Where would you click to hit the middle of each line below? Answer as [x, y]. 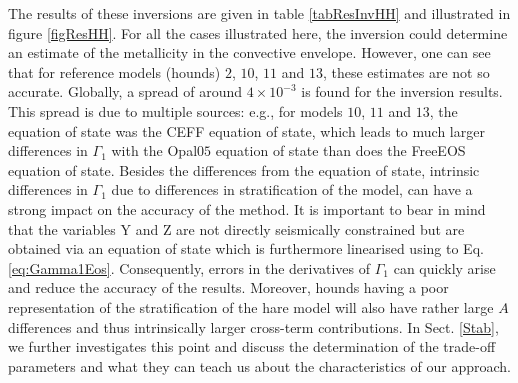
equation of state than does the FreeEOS [340, 150]
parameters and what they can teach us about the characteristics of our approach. [259, 365]
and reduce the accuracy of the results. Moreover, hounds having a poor [228, 287]
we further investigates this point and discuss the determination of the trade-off [252, 346]
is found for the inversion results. [402, 91]
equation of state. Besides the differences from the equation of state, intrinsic [244, 169]
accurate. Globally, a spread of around [125, 91]
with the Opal [154, 150]
